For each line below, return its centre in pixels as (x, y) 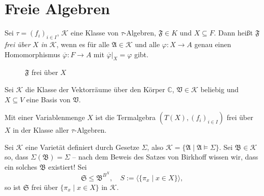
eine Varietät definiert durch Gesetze (82, 147)
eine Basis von (49, 99)
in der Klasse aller (41, 130)
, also (155, 147)
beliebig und (219, 89)
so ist (13, 187)
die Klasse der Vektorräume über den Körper (95, 89)
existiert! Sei (68, 166)
